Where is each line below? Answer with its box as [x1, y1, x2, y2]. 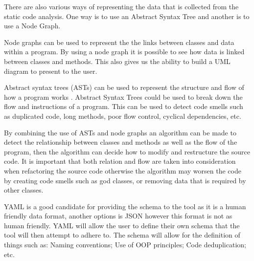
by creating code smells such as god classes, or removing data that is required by [4, 175, 246, 185]
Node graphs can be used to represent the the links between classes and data [4, 37, 234, 47]
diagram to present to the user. [4, 65, 97, 76]
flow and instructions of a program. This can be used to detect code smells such [4, 101, 243, 111]
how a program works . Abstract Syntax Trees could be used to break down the [4, 91, 243, 102]
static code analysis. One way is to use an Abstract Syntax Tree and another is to [4, 11, 250, 21]
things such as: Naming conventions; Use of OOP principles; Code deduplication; [4, 239, 246, 250]
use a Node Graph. [4, 21, 61, 31]
